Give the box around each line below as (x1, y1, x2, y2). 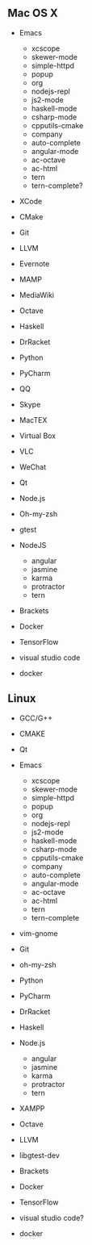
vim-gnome (19, 928, 58, 938)
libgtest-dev (19, 1150, 60, 1160)
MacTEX (19, 415, 48, 424)
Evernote (19, 258, 50, 269)
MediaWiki (19, 290, 54, 299)
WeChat (19, 462, 46, 471)
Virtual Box (19, 431, 56, 441)
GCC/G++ (19, 713, 53, 723)
